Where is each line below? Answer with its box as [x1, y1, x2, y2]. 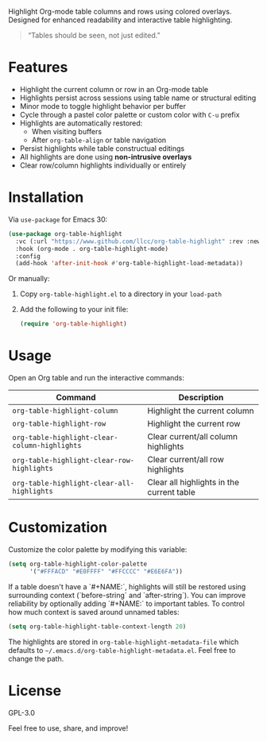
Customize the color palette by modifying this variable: [8, 545, 188, 554]
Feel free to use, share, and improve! [8, 723, 129, 733]
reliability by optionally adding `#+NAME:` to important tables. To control [8, 599, 245, 608]
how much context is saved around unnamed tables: [8, 607, 180, 616]
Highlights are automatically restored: [19, 118, 143, 128]
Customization [8, 519, 107, 537]
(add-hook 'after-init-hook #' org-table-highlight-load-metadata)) [15, 260, 244, 268]
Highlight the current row [147, 419, 241, 430]
